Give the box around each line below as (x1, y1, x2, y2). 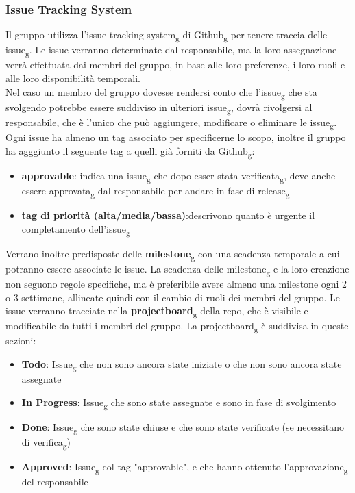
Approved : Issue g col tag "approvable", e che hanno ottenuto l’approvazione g (21, 459, 348, 475)
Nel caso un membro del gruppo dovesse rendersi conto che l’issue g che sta (5, 84, 317, 101)
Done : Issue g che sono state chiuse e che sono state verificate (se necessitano (21, 419, 345, 435)
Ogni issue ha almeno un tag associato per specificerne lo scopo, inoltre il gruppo (5, 130, 346, 144)
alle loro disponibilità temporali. (5, 71, 140, 86)
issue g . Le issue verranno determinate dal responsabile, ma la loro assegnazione (5, 42, 337, 59)
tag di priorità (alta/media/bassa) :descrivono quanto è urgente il (21, 208, 315, 222)
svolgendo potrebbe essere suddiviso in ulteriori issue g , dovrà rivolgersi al (5, 99, 313, 116)
